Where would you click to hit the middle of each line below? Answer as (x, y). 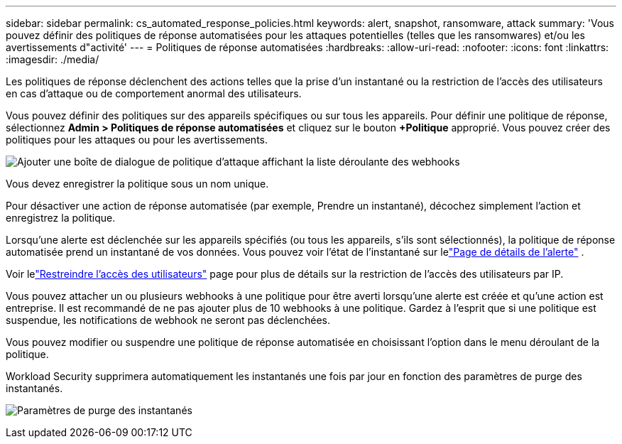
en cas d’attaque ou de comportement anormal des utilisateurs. (154, 93)
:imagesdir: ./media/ (53, 59)
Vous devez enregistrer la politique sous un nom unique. (137, 184)
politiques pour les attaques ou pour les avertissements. (137, 140)
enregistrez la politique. (61, 218)
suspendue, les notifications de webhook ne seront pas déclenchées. (168, 320)
